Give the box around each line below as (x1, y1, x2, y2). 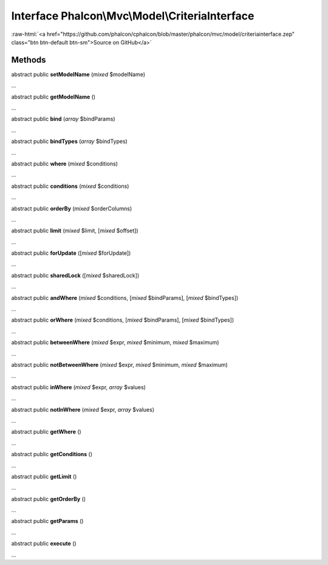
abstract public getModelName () (11, 93, 96, 100)
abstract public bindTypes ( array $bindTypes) (11, 137, 128, 145)
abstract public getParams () (11, 518, 84, 525)
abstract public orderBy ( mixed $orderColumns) (11, 204, 132, 212)
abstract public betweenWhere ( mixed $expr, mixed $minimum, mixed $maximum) (11, 339, 219, 346)
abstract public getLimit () (11, 473, 77, 480)
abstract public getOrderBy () (11, 495, 86, 502)
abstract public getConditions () (11, 451, 93, 458)
